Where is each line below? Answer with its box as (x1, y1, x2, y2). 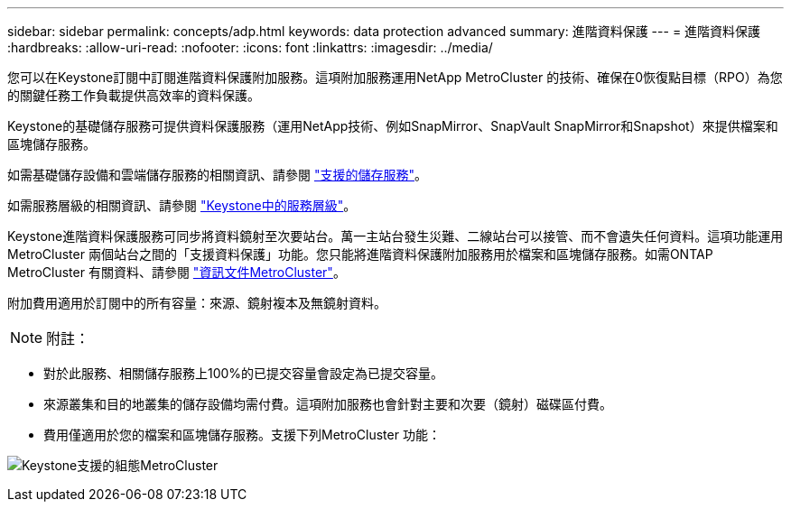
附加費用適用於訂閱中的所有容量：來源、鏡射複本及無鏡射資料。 (7, 295, 386, 310)
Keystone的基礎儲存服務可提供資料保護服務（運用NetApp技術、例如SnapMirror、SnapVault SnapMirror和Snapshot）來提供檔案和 (7, 118, 778, 134)
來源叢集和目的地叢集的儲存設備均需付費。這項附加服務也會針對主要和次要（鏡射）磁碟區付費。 (43, 396, 612, 412)
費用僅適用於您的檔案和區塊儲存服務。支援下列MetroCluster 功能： (43, 427, 441, 442)
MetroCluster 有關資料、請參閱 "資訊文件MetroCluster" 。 (7, 264, 346, 280)
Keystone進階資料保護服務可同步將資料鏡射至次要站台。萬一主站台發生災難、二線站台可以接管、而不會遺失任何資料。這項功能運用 (7, 228, 784, 244)
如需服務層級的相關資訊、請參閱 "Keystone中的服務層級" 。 (7, 198, 357, 213)
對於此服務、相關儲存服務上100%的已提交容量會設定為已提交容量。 (43, 366, 444, 381)
